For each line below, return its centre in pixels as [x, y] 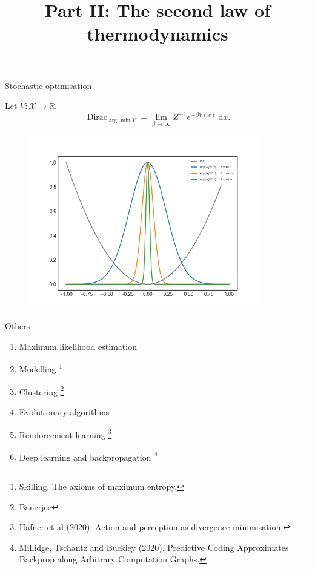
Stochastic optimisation [48, 85]
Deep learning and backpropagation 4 [88, 456]
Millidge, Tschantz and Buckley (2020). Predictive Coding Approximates [154, 547]
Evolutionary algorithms [64, 411]
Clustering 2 [41, 390]
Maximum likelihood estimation [78, 346]
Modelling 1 [41, 368]
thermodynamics [157, 34]
